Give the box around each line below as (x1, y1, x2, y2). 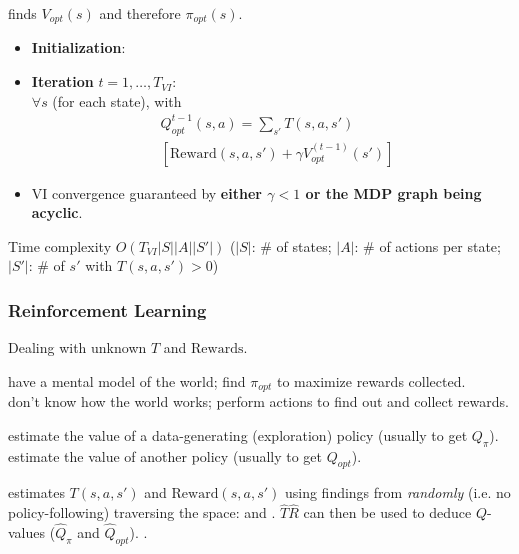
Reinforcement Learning (8, 297, 207, 322)
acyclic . (31, 202, 83, 223)
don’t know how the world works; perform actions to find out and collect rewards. (8, 391, 509, 412)
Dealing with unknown (8, 337, 147, 358)
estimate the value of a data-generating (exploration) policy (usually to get (8, 424, 468, 445)
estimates (8, 482, 65, 503)
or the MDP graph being (305, 182, 482, 203)
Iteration (31, 71, 94, 92)
